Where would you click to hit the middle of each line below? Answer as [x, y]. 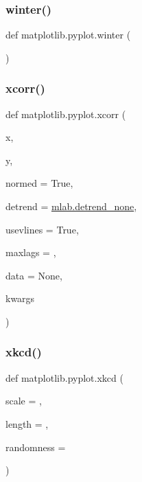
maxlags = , [31, 252]
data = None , [34, 275]
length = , [27, 423]
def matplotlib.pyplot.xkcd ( [64, 377]
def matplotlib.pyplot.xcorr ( [66, 114]
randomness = [36, 447]
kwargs [20, 298]
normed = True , [39, 183]
